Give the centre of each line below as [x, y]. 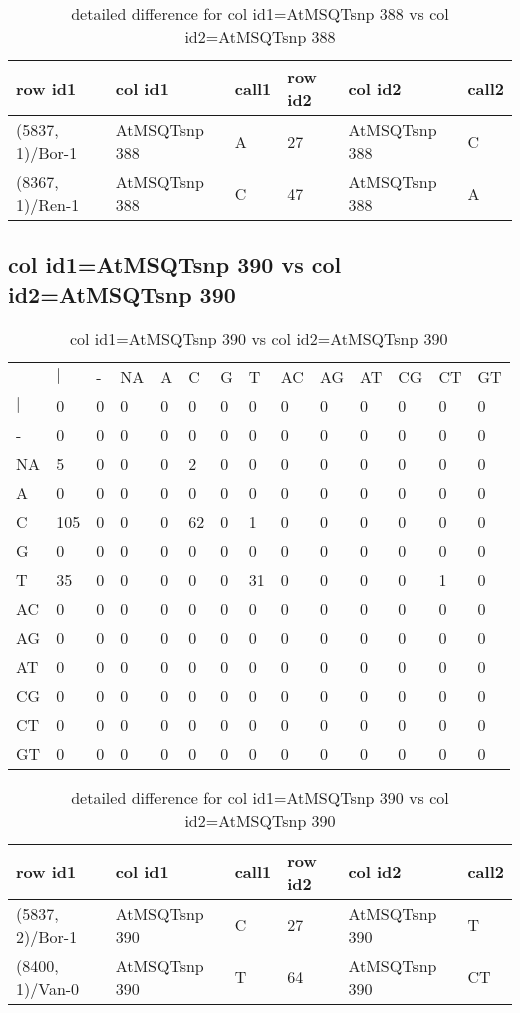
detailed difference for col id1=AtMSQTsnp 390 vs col [260, 797]
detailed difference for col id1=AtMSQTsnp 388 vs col [260, 13]
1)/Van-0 [48, 988]
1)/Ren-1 [48, 204]
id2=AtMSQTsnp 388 [260, 36]
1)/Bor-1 [47, 152]
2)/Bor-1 [47, 936]
